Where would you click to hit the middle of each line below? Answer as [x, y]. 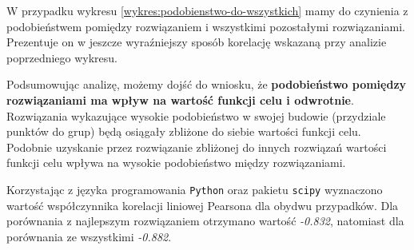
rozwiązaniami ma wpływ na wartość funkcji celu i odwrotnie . [180, 99]
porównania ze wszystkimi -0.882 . [89, 236]
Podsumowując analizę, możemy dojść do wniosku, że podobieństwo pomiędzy [207, 84]
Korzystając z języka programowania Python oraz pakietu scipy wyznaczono [195, 189]
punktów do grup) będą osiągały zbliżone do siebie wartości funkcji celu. [184, 131]
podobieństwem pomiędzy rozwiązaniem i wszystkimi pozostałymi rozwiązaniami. [206, 26]
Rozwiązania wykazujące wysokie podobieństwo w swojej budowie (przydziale [196, 115]
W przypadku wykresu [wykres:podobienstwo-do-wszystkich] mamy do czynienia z [207, 10]
